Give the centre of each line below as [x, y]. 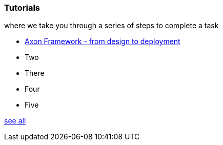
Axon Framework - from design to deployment [103, 42]
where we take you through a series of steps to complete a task [111, 26]
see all [15, 121]
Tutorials [22, 8]
